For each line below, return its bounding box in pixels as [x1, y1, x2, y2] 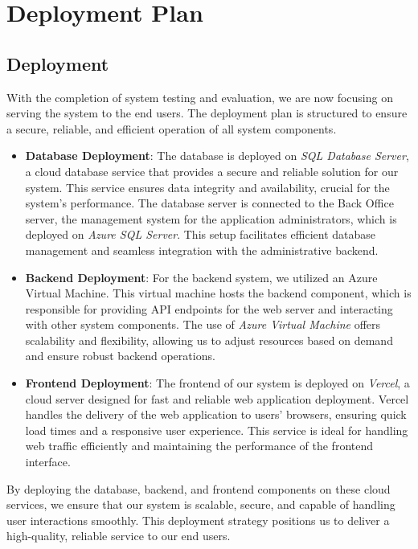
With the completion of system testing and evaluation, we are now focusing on [6, 88, 393, 105]
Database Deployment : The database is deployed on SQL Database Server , [25, 147, 409, 164]
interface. [25, 453, 71, 470]
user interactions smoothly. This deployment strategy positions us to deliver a [6, 511, 390, 528]
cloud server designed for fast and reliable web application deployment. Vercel [25, 390, 409, 407]
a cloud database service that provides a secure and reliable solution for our [25, 162, 399, 179]
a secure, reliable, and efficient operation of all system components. [6, 120, 337, 137]
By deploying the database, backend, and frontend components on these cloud [6, 480, 391, 497]
